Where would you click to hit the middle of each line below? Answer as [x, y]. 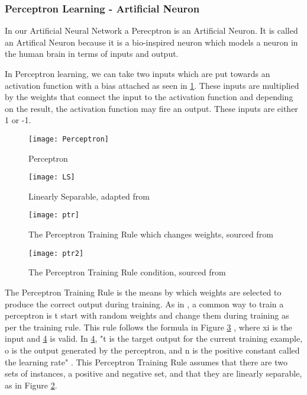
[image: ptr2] [56, 253]
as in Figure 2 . [31, 385]
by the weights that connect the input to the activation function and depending [149, 97]
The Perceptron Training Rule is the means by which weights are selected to [143, 292]
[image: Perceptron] [69, 139]
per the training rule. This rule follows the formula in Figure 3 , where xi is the [148, 327]
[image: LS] [52, 177]
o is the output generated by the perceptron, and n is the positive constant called [152, 350]
